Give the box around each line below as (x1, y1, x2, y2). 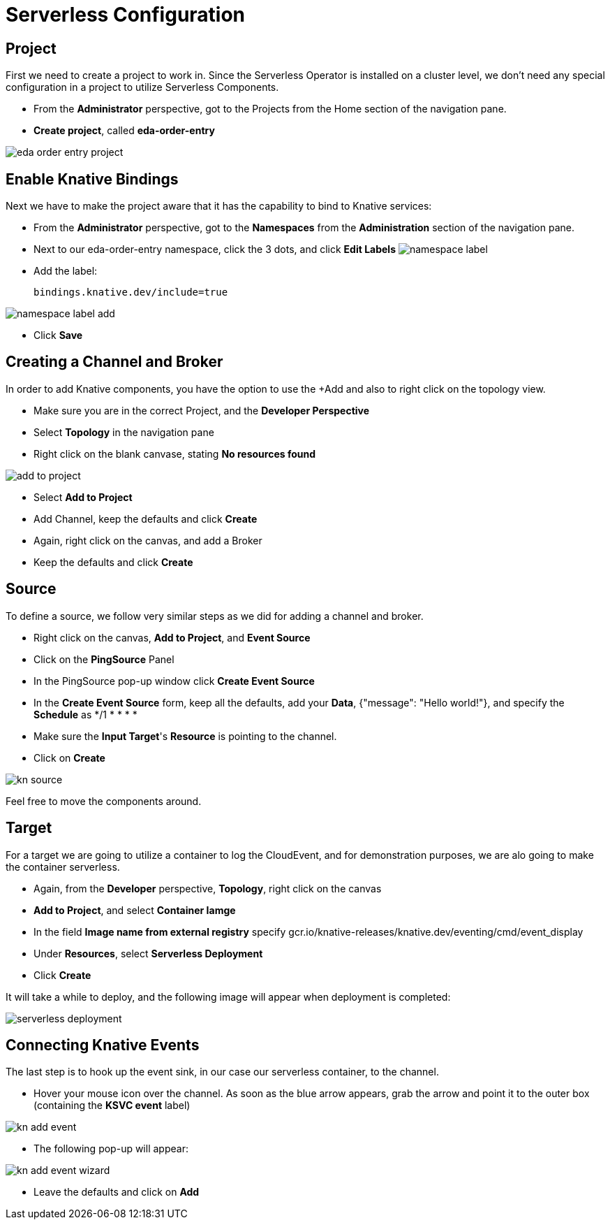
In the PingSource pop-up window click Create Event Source (34, 674, 315, 687)
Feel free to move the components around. (6, 795, 202, 807)
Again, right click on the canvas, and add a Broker (34, 534, 262, 546)
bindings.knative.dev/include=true (34, 287, 228, 298)
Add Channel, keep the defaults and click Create (34, 512, 258, 525)
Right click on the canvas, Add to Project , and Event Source (34, 631, 311, 644)
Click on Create (34, 751, 105, 764)
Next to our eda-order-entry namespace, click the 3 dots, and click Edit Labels (34, 243, 396, 256)
